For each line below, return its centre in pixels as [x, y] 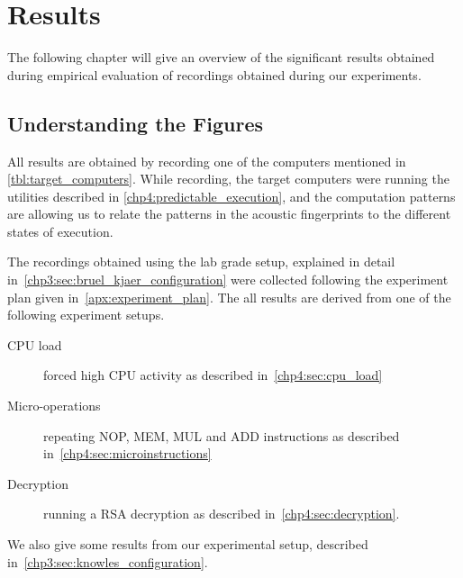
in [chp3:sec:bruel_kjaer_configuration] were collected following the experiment [228, 280]
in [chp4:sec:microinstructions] [127, 453]
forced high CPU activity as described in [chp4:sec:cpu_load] [213, 375]
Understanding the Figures [136, 123]
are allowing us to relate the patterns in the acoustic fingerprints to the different [229, 214]
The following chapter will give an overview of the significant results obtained [221, 57]
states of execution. [60, 231]
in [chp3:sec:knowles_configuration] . [108, 561]
